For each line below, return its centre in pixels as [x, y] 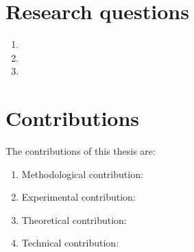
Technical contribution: [70, 243]
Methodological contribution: [82, 174]
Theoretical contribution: [74, 219]
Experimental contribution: [78, 197]
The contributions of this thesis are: [81, 151]
